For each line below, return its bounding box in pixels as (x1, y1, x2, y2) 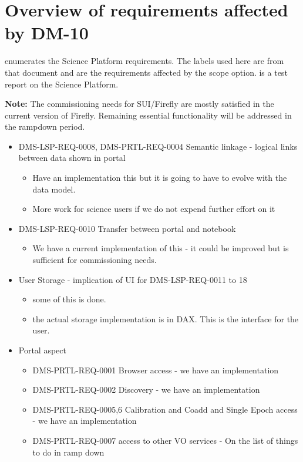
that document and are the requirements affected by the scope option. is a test (5, 66, 288, 78)
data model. (32, 183, 76, 195)
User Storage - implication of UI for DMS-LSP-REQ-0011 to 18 (18, 273, 247, 285)
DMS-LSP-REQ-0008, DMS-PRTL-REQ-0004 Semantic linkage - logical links (18, 140, 298, 152)
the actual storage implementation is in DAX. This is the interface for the (32, 312, 299, 325)
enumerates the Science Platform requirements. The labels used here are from (5, 55, 284, 67)
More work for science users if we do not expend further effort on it (32, 203, 275, 215)
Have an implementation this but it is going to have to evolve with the (32, 171, 287, 184)
